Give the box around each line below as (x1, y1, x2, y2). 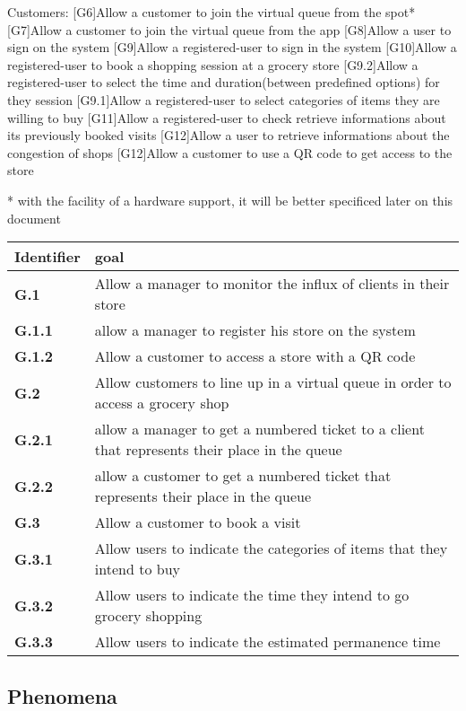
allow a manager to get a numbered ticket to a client (94, 418, 425, 440)
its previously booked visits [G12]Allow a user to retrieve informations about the (7, 126, 450, 145)
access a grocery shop (94, 392, 229, 414)
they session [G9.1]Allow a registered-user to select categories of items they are (7, 90, 440, 109)
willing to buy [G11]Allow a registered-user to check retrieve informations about (7, 108, 446, 127)
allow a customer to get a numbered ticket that (94, 465, 392, 487)
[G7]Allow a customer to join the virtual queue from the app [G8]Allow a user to (7, 20, 452, 39)
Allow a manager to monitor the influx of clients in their (94, 273, 450, 294)
